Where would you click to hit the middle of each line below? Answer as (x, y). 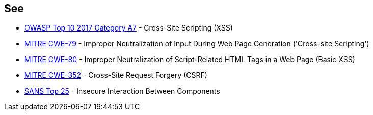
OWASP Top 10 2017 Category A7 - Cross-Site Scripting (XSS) (129, 28)
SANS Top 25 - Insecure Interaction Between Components (122, 91)
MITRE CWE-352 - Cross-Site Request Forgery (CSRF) (116, 75)
